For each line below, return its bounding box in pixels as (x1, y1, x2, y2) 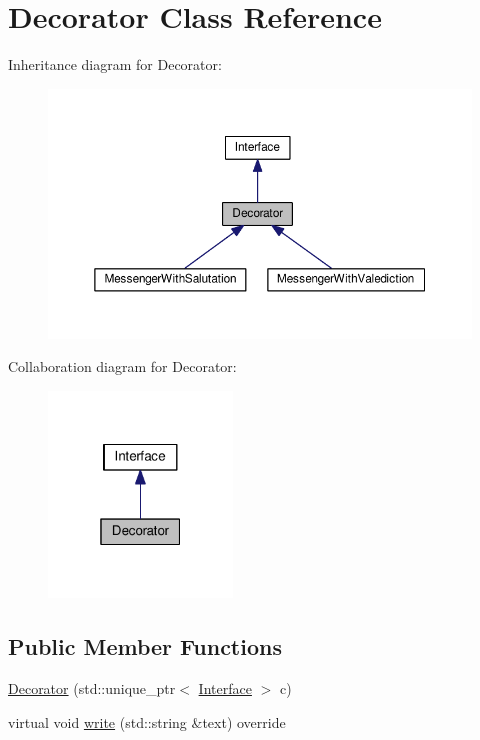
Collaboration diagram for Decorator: (8, 356, 237, 377)
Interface (198, 678, 252, 699)
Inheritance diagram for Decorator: (8, 54, 222, 75)
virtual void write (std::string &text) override (8, 711, 286, 732)
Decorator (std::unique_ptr (8, 678, 176, 699)
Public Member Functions (8, 631, 282, 662)
